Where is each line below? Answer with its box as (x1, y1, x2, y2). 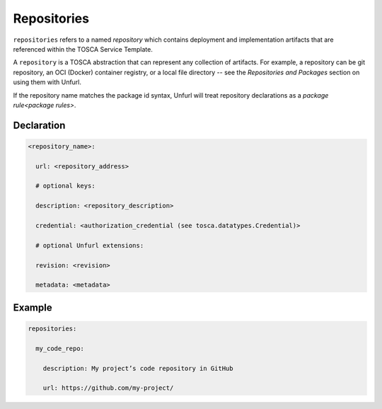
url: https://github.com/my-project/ (42, 384, 174, 392)
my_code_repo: (35, 344, 85, 352)
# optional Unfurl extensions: (35, 241, 144, 249)
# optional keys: (35, 182, 95, 190)
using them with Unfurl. (13, 78, 81, 86)
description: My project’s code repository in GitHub (42, 364, 233, 372)
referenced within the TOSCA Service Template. (13, 45, 154, 53)
